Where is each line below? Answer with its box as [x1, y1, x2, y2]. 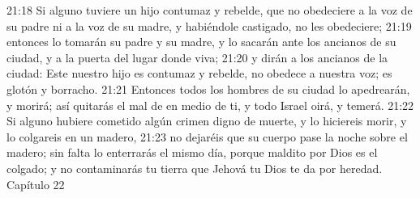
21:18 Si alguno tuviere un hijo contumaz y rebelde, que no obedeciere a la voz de [6, 2, 413, 18]
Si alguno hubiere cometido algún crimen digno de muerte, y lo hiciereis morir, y [6, 112, 407, 129]
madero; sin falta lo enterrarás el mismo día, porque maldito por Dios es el [6, 144, 378, 161]
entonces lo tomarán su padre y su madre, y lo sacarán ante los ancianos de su [6, 33, 396, 50]
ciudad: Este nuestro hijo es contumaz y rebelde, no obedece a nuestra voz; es [6, 65, 392, 82]
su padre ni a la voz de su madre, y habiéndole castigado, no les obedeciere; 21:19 [6, 17, 412, 34]
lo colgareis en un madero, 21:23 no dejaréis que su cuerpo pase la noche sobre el [6, 128, 408, 145]
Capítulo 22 [6, 175, 65, 192]
